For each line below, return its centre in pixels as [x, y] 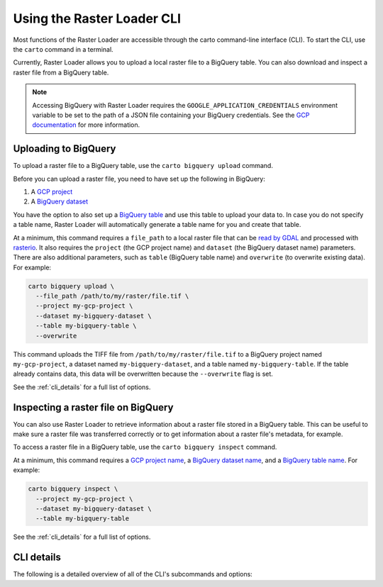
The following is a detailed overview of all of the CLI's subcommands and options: [133, 574]
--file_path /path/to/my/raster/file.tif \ [112, 296]
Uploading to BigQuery [65, 149]
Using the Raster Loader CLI [97, 18]
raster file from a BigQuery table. [61, 72]
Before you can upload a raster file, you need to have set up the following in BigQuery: [139, 179]
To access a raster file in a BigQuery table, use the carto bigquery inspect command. [145, 447]
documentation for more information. [86, 125]
